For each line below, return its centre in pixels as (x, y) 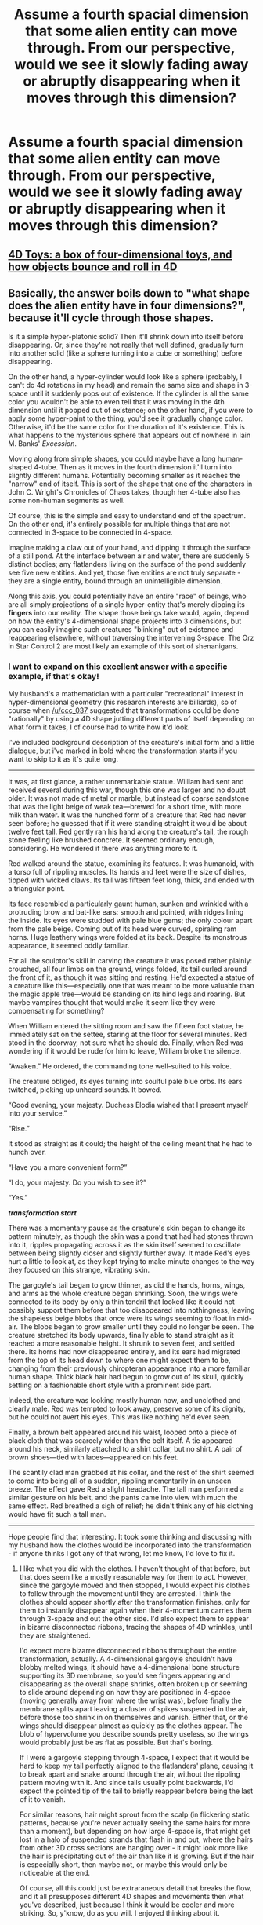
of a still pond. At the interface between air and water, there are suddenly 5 (129, 556)
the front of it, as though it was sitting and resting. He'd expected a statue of (131, 977)
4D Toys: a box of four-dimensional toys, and (120, 254)
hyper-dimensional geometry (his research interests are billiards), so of (122, 702)
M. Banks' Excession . (42, 444)
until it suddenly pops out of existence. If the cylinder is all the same (139, 393)
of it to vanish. (43, 1799)
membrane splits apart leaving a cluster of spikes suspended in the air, (133, 1708)
